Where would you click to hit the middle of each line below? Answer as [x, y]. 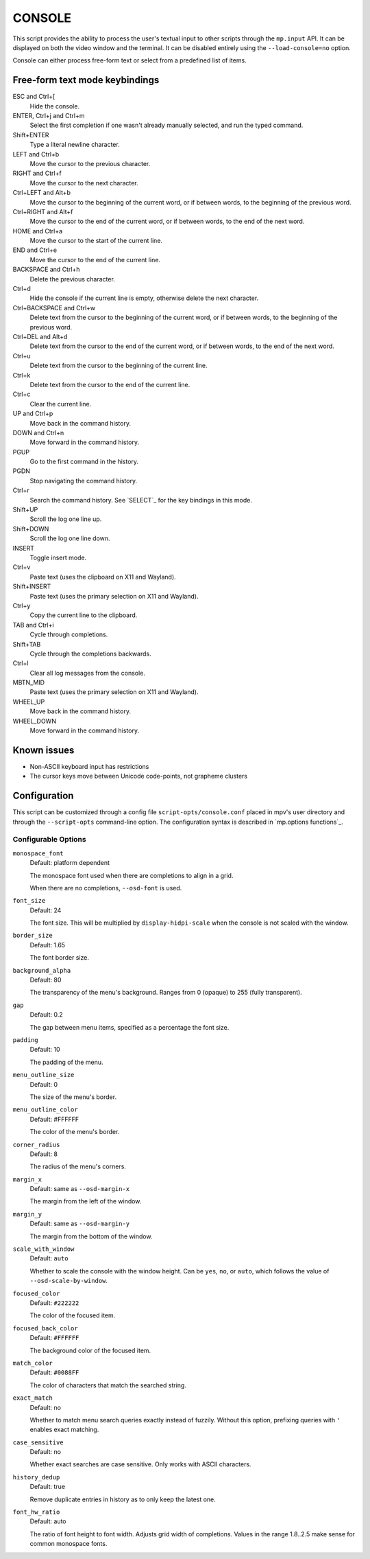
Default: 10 [45, 1050]
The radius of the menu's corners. [78, 1166]
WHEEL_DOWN [34, 721]
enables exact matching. [64, 1430]
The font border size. [59, 958]
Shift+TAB [27, 644]
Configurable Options [49, 840]
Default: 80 [46, 980]
